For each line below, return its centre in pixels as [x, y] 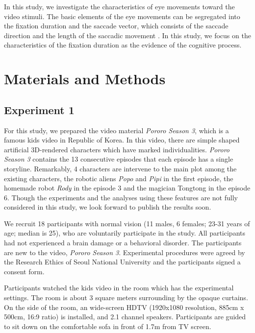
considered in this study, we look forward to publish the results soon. [108, 207]
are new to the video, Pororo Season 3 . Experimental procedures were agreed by [125, 252]
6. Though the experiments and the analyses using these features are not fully [121, 197]
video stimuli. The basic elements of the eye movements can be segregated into [122, 16]
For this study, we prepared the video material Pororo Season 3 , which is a [116, 130]
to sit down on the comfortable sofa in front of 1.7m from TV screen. [108, 326]
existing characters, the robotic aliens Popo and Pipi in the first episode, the [119, 178]
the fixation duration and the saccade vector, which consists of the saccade [116, 26]
